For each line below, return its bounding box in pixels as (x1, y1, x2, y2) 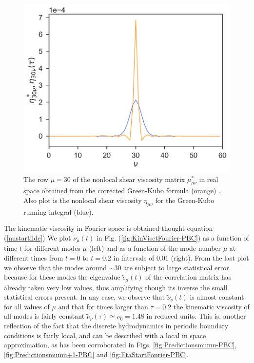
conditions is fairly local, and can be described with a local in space (4, 330, 206, 340)
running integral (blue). (23, 206, 94, 217)
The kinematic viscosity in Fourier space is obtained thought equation (4, 223, 213, 233)
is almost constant (190, 292, 244, 302)
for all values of (4, 301, 50, 311)
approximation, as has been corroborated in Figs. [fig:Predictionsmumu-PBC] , (4, 340, 237, 350)
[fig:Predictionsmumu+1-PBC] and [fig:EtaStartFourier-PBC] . (4, 349, 189, 359)
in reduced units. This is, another (146, 311, 246, 321)
